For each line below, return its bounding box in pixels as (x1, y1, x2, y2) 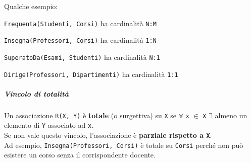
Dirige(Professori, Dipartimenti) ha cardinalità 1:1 (4, 68, 178, 79)
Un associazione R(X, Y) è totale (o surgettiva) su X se (4, 110, 176, 120)
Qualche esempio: (4, 1, 58, 11)
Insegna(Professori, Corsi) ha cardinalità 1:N (4, 35, 157, 45)
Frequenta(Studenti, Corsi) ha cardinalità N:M (4, 18, 157, 28)
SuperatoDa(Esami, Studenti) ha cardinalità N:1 (4, 51, 160, 62)
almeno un (215, 110, 247, 120)
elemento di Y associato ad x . (4, 120, 94, 130)
